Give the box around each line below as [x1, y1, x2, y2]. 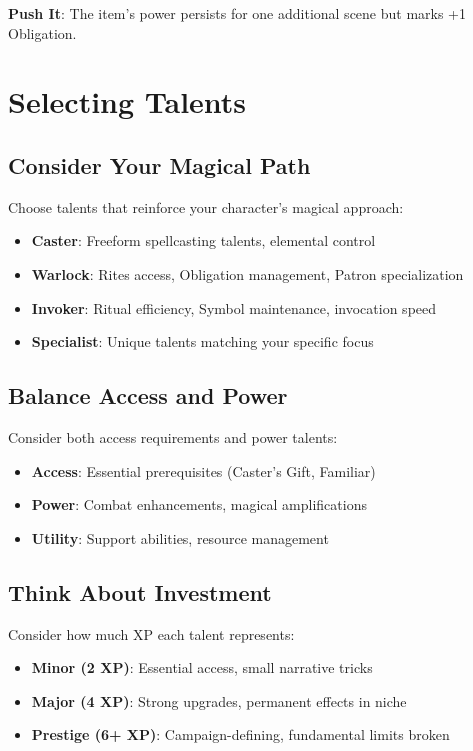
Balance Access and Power [8, 380, 288, 411]
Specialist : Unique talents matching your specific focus [31, 331, 374, 352]
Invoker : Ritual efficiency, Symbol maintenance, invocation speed [31, 297, 437, 318]
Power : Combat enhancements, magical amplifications [31, 494, 367, 515]
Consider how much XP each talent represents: [8, 623, 295, 644]
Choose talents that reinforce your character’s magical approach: [8, 196, 404, 217]
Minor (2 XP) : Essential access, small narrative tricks [31, 657, 373, 678]
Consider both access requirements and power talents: [8, 426, 338, 447]
